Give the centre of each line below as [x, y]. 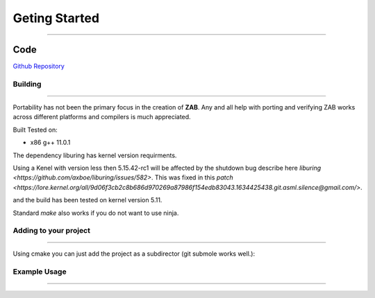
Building [27, 84]
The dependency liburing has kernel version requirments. [95, 155]
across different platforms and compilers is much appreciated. [102, 117]
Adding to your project [51, 231]
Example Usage [40, 272]
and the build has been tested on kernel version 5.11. [87, 200]
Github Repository [39, 67]
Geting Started [56, 18]
